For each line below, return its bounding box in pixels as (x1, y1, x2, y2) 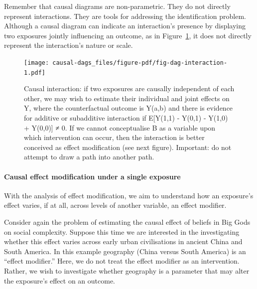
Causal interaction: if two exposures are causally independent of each (24, 83, 235, 94)
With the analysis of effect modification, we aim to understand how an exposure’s (4, 190, 254, 200)
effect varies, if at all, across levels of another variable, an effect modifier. (4, 200, 227, 210)
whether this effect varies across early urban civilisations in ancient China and (4, 236, 243, 247)
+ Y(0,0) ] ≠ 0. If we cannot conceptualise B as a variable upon (24, 122, 216, 133)
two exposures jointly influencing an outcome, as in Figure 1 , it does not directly (4, 30, 252, 40)
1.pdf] (24, 69, 45, 76)
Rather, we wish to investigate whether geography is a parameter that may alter (4, 265, 250, 276)
